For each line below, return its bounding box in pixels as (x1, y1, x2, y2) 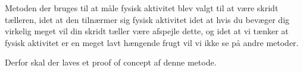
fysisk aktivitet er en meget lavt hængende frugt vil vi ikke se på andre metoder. (5, 36, 299, 48)
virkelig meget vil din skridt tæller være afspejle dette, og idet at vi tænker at (5, 25, 289, 37)
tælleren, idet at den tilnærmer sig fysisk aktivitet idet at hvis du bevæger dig (5, 13, 290, 25)
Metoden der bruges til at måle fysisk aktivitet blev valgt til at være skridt (5, 2, 279, 14)
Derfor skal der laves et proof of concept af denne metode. (5, 56, 217, 68)
